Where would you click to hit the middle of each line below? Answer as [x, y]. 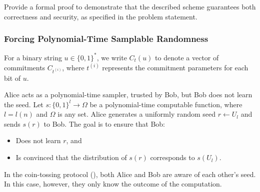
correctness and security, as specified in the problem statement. [101, 16]
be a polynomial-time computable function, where [166, 104]
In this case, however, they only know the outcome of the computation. [113, 184]
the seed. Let [24, 104]
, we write [112, 57]
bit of [12, 78]
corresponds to [172, 157]
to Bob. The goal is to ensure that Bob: [104, 123]
